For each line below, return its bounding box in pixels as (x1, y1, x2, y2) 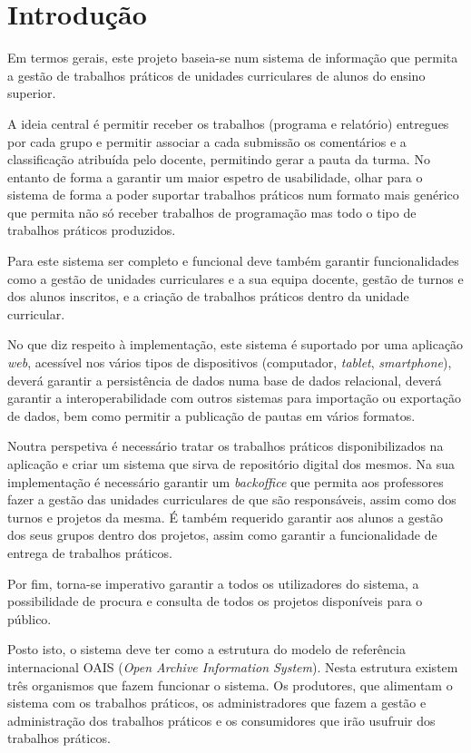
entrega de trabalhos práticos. (7, 543, 172, 562)
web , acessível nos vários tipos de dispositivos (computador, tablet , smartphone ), (7, 353, 452, 372)
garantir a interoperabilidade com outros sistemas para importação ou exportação (7, 388, 461, 407)
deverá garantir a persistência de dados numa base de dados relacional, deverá (7, 370, 442, 389)
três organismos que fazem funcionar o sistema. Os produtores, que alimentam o (7, 675, 453, 694)
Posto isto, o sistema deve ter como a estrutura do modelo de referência (7, 640, 406, 659)
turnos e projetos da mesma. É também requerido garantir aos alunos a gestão (7, 507, 443, 526)
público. (7, 609, 52, 628)
